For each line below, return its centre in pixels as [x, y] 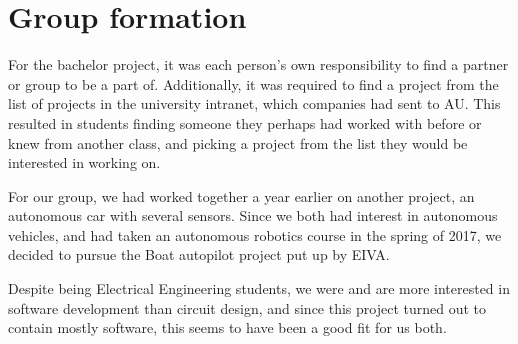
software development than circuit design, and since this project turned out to [247, 307]
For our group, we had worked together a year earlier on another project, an [241, 195]
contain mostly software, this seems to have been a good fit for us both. [227, 327]
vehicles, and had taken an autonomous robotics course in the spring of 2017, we [255, 234]
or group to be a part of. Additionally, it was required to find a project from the [253, 83]
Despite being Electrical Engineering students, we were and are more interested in [259, 288]
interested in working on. [84, 162]
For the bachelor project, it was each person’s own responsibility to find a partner [258, 64]
